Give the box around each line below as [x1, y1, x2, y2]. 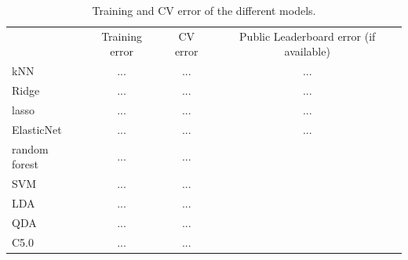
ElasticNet [12, 121, 62, 137]
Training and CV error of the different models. [92, 2, 316, 18]
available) [284, 43, 330, 60]
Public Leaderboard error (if [239, 27, 376, 44]
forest [12, 156, 38, 172]
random [12, 140, 49, 157]
